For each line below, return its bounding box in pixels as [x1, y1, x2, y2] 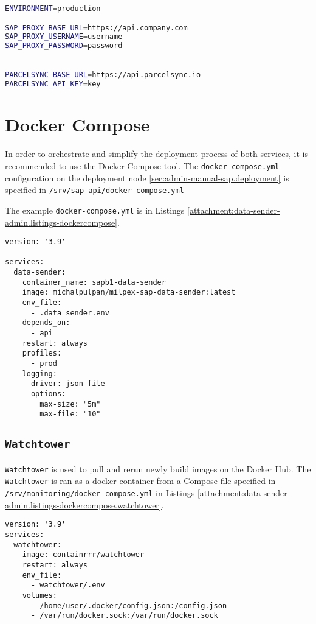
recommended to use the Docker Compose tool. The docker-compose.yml [5, 159, 280, 172]
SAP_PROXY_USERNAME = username [5, 32, 123, 41]
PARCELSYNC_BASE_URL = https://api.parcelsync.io [5, 71, 201, 80]
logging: [22, 369, 57, 378]
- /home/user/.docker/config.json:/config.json [30, 601, 227, 610]
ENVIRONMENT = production [5, 4, 101, 13]
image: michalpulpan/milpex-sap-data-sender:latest [22, 288, 236, 297]
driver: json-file [30, 379, 105, 388]
